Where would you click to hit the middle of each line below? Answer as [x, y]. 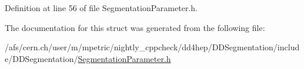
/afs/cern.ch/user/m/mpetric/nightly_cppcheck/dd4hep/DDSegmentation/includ [152, 47]
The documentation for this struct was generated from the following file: [135, 27]
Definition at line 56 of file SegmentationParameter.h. [101, 8]
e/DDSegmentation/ [41, 58]
